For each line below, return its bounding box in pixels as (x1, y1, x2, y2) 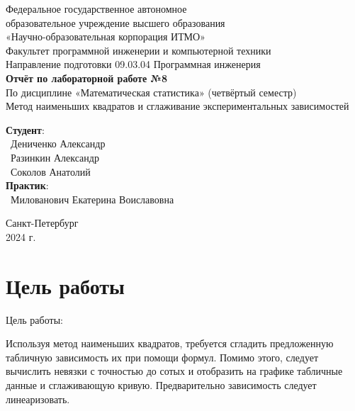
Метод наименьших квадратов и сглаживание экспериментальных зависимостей (6, 98, 349, 113)
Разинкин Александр (10, 150, 99, 164)
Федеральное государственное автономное (6, 1, 187, 16)
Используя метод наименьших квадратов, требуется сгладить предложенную (6, 336, 334, 351)
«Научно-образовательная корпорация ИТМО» (6, 29, 205, 44)
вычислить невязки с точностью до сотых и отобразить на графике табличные (6, 364, 343, 378)
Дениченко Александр (10, 136, 106, 151)
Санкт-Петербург (6, 215, 79, 230)
